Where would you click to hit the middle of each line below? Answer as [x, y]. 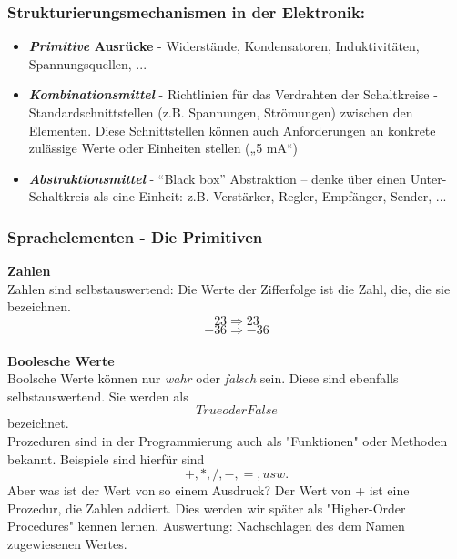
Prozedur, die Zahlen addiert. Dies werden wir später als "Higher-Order [207, 508]
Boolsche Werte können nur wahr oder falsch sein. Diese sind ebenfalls [203, 378]
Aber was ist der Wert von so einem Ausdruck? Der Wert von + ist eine [208, 490]
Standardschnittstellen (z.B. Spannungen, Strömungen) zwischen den [221, 112]
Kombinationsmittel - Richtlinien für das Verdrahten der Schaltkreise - [233, 94]
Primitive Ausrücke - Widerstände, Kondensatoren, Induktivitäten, [224, 46]
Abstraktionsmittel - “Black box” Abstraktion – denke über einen [218, 178]
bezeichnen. [39, 306]
